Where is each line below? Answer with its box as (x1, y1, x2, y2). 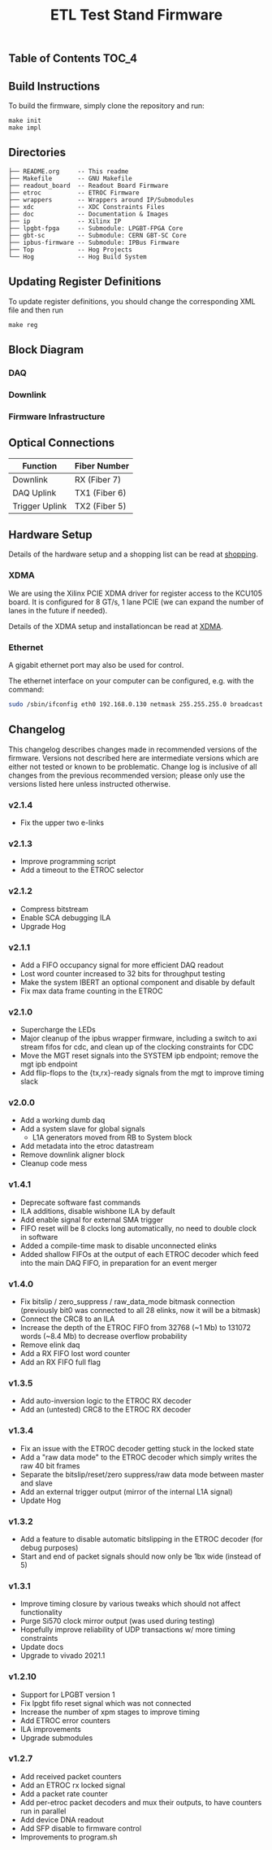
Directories (8, 146, 67, 159)
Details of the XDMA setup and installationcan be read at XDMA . (8, 621, 223, 631)
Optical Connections (8, 436, 115, 450)
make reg (8, 321, 38, 329)
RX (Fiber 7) (74, 473, 122, 485)
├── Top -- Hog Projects (8, 246, 132, 254)
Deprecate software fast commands (19, 1198, 140, 1207)
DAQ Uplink (12, 486, 57, 498)
